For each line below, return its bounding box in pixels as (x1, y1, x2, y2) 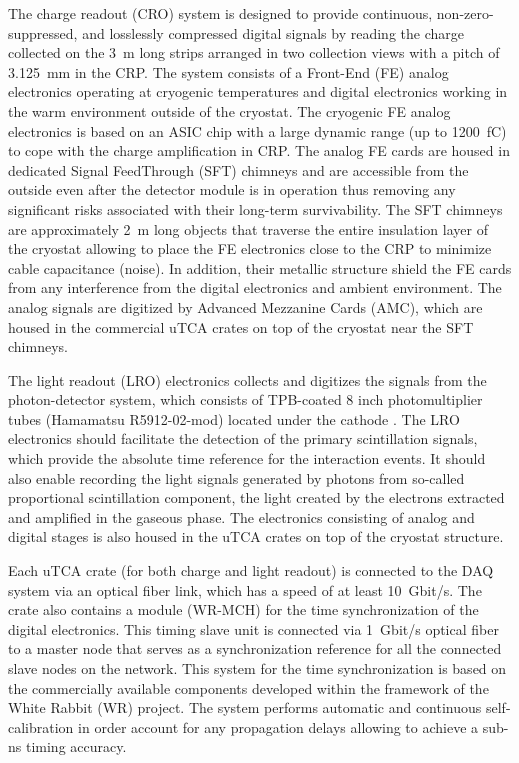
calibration (8, 716, 74, 737)
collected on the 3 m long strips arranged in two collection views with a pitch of (8, 42, 500, 63)
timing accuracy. (25, 736, 127, 757)
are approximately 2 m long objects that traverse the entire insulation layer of (8, 218, 488, 239)
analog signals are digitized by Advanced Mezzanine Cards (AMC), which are (8, 296, 483, 317)
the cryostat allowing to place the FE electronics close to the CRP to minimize (8, 238, 492, 259)
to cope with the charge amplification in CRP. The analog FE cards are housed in (8, 140, 510, 161)
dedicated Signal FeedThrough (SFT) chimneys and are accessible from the (8, 159, 469, 180)
